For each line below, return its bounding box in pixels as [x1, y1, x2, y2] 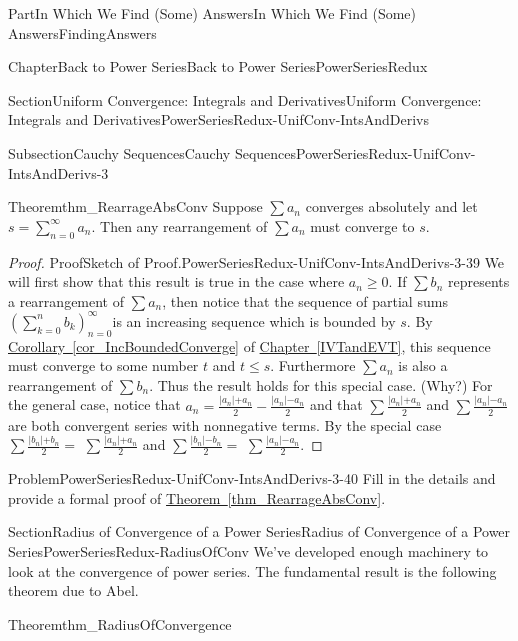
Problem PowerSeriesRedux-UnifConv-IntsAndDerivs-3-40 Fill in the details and [8, 468, 496, 489]
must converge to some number [8, 355, 199, 376]
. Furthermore [270, 355, 356, 376]
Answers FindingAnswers [8, 22, 157, 43]
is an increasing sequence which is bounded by [112, 310, 396, 331]
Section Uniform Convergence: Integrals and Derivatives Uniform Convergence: [8, 89, 482, 110]
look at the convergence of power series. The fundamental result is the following [8, 560, 497, 581]
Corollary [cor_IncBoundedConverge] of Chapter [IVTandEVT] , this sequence [8, 335, 491, 356]
